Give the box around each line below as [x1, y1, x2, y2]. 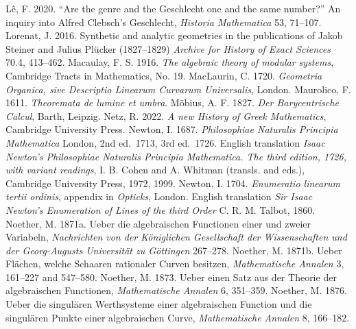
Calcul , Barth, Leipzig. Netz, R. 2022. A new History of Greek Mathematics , [5, 108, 327, 123]
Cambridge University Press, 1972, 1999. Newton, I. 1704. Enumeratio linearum [5, 175, 341, 190]
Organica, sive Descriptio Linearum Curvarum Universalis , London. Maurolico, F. [5, 82, 351, 96]
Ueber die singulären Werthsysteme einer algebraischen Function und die [5, 297, 312, 311]
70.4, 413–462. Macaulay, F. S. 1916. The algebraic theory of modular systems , [5, 55, 334, 69]
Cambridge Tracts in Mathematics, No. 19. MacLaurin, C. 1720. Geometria [5, 68, 322, 82]
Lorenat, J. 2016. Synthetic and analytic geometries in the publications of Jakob [5, 28, 343, 42]
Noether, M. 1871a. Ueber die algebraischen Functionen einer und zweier [5, 216, 311, 230]
